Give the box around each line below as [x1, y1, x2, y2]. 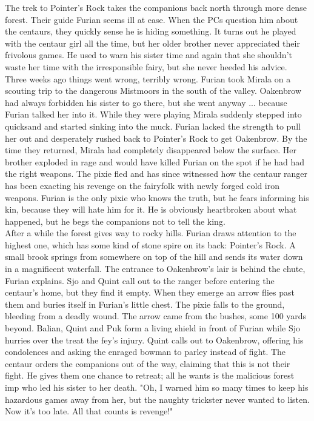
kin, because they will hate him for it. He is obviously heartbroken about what [5, 203, 297, 216]
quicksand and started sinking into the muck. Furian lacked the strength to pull [5, 119, 301, 132]
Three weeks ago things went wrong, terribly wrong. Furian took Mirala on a [5, 72, 291, 85]
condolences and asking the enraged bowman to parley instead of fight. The [5, 345, 286, 358]
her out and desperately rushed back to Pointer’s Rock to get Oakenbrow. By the [5, 131, 307, 144]
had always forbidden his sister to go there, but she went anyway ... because [5, 96, 287, 108]
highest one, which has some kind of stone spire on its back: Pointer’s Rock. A [5, 238, 296, 251]
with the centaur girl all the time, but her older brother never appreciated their [5, 36, 300, 49]
